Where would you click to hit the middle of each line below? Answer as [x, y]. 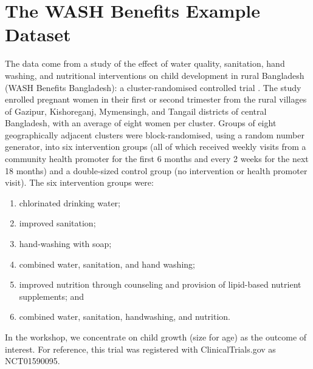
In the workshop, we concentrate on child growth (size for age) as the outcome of [156, 337]
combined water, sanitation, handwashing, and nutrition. [125, 317]
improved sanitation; [57, 223]
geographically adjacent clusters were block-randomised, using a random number [155, 134]
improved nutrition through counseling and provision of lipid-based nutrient [160, 284]
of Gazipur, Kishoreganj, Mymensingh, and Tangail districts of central [136, 111]
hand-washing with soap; [65, 244]
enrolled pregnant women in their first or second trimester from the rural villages [156, 99]
